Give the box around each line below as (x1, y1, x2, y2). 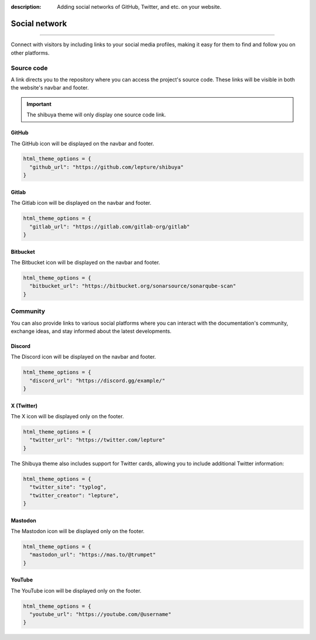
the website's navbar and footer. (11, 84, 89, 91)
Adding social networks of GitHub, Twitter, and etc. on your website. (57, 4, 222, 10)
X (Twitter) (11, 402, 38, 409)
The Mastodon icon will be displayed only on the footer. (11, 527, 145, 535)
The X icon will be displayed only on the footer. (11, 413, 124, 420)
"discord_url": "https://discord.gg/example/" (29, 377, 166, 384)
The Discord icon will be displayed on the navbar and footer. (11, 353, 156, 360)
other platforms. (11, 49, 50, 56)
